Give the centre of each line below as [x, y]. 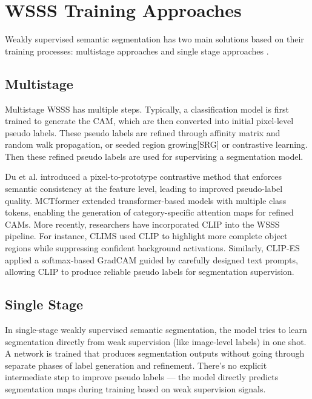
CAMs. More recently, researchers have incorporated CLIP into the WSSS [142, 224]
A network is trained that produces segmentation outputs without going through [155, 353]
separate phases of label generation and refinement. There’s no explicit [136, 365]
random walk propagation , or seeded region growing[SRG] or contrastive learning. [156, 144]
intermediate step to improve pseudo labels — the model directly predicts [142, 377]
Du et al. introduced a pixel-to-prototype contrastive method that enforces [144, 176]
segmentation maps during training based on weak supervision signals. [135, 389]
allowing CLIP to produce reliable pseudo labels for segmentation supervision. [150, 272]
